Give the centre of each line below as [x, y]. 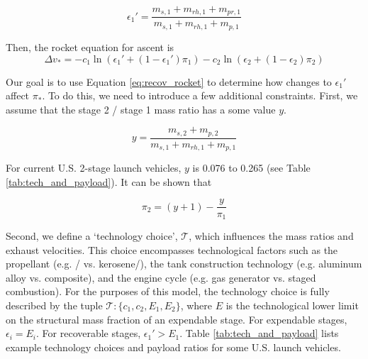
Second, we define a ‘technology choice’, [92, 235]
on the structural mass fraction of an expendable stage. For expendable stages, [177, 319]
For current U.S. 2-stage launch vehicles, [94, 168]
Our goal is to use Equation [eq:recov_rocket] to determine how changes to [169, 81]
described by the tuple [54, 305]
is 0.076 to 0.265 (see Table [251, 168]
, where [196, 305]
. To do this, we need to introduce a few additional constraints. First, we [200, 95]
